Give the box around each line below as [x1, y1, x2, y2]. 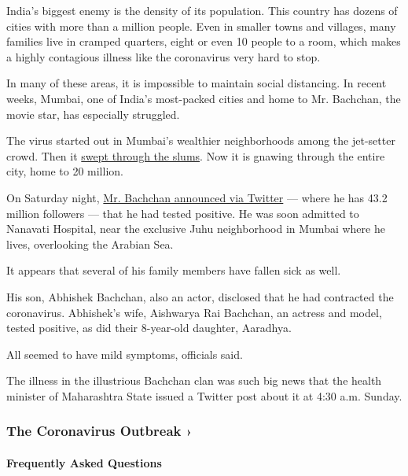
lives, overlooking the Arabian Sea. [6, 235, 174, 252]
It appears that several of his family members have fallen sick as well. [6, 262, 341, 279]
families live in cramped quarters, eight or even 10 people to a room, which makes [6, 33, 401, 50]
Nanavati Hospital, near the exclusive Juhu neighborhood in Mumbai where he [6, 220, 385, 237]
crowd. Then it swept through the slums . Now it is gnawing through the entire [6, 147, 385, 164]
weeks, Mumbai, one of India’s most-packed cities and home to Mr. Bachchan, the [6, 90, 401, 106]
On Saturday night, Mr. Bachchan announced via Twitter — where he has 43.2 [6, 189, 388, 205]
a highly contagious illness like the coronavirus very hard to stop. [6, 48, 321, 65]
